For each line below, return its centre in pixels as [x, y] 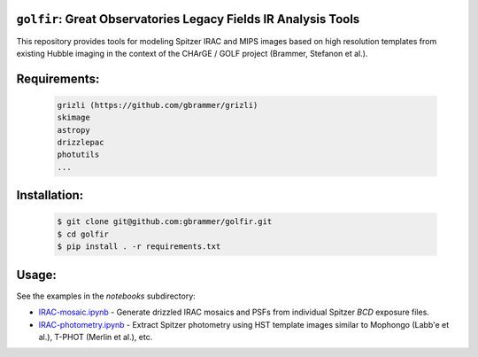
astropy [73, 130]
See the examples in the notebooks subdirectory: [106, 296]
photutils [78, 155]
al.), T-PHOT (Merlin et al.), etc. [96, 337]
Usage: [37, 275]
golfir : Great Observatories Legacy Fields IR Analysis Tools [188, 19]
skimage [73, 118]
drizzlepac [81, 143]
